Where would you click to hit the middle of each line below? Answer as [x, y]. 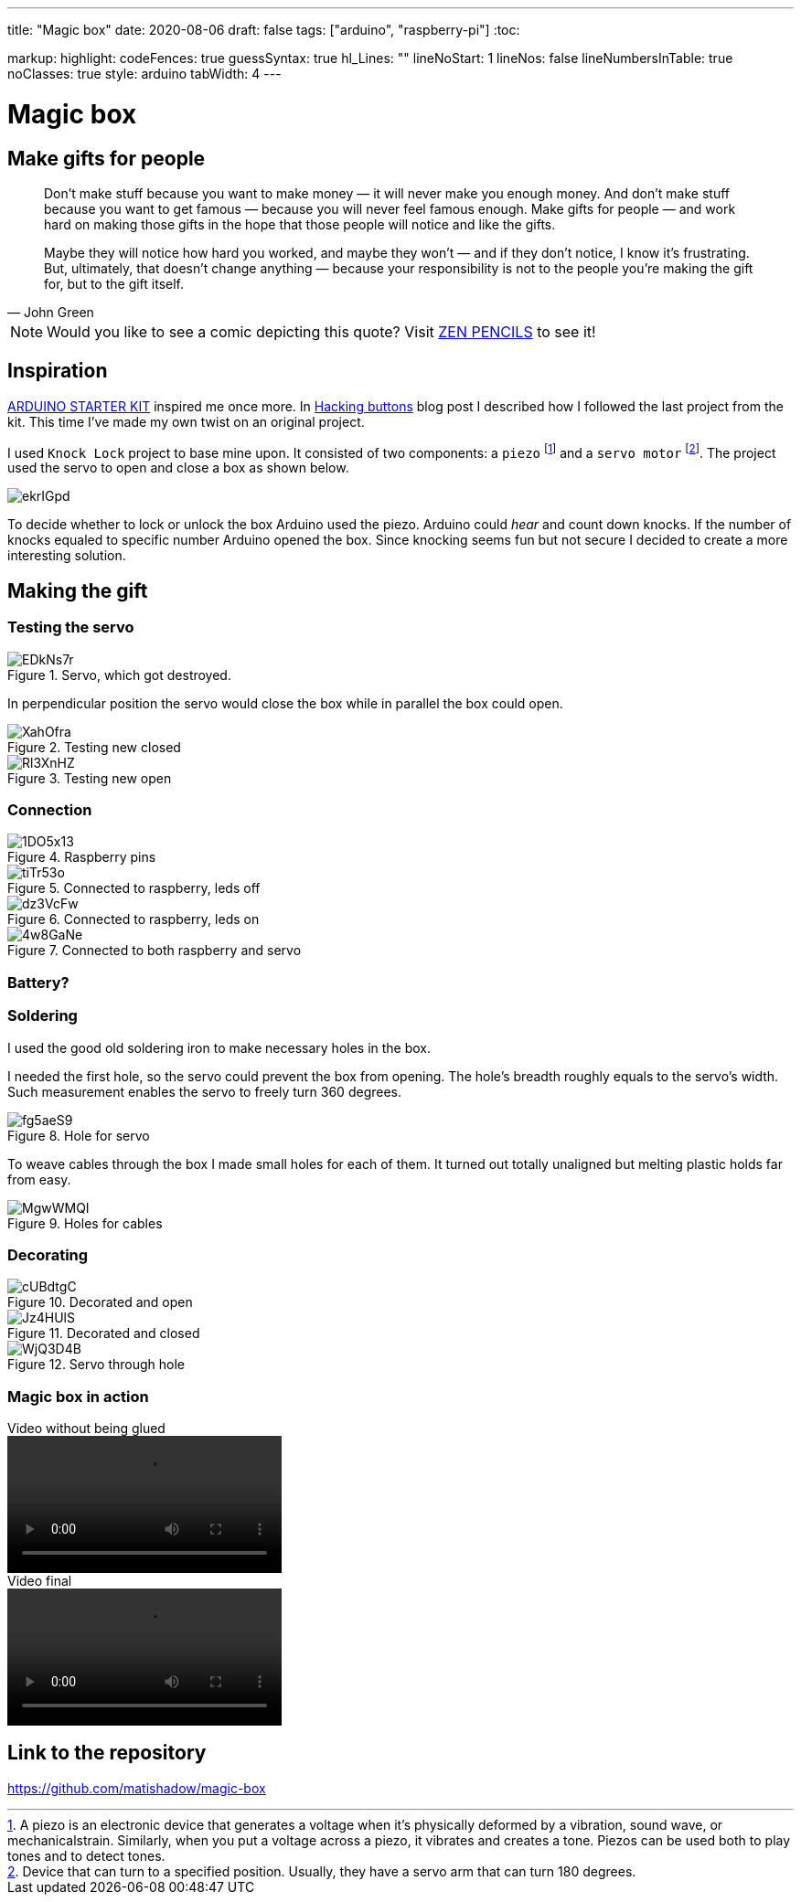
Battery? [38, 982]
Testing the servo [71, 627]
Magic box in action [78, 1396]
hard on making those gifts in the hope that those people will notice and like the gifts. [300, 224]
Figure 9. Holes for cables [85, 1223]
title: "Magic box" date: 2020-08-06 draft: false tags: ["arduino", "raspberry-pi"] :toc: [264, 30]
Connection [50, 810]
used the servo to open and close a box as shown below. [178, 468]
